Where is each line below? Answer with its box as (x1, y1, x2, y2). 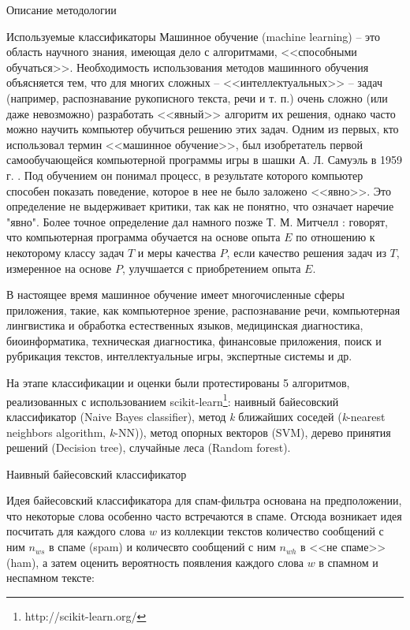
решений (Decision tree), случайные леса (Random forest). (6, 439, 291, 456)
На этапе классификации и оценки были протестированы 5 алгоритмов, (6, 375, 350, 391)
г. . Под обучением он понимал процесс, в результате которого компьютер (6, 166, 363, 183)
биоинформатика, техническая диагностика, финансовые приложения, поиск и (6, 332, 382, 349)
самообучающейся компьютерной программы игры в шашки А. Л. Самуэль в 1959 (6, 151, 403, 168)
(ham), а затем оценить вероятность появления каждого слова (6, 554, 304, 570)
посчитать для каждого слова (6, 523, 146, 539)
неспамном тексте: (6, 569, 95, 586)
